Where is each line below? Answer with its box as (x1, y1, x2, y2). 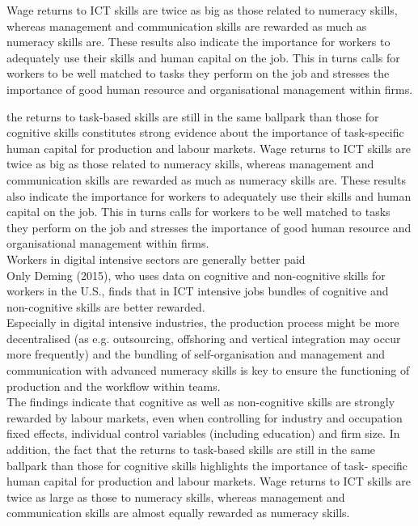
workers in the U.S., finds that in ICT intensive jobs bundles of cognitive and (6, 282, 389, 299)
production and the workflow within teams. (6, 377, 221, 394)
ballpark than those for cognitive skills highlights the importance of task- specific (6, 456, 408, 473)
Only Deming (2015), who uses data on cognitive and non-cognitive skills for (6, 266, 386, 283)
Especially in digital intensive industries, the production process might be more (6, 314, 399, 331)
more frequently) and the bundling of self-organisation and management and (6, 346, 386, 363)
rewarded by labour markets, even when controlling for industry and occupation (6, 409, 403, 426)
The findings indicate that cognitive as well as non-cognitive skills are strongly (6, 393, 395, 410)
